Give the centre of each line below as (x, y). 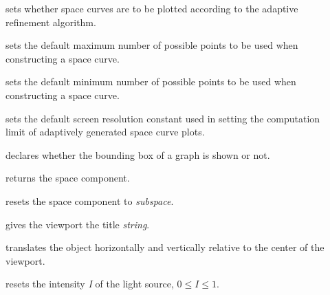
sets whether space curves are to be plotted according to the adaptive (152, 8)
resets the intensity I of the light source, (90, 284)
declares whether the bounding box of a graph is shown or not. (138, 154)
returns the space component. (68, 178)
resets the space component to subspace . (90, 200)
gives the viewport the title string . (78, 224)
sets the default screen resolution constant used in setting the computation (163, 118)
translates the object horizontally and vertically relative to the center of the (165, 247)
